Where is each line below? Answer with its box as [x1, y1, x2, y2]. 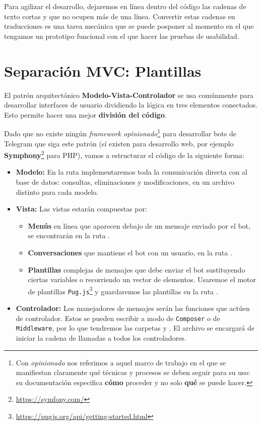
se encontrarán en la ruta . [28, 230, 110, 241]
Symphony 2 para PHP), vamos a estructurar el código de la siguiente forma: [4, 148, 244, 160]
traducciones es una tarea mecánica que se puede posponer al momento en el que [4, 21, 254, 31]
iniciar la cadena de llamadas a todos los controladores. [16, 332, 186, 343]
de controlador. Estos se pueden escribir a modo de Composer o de [16, 312, 220, 323]
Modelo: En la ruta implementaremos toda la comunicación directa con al [16, 167, 247, 177]
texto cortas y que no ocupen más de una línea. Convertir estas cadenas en [4, 11, 235, 21]
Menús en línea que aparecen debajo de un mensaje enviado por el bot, [28, 220, 250, 231]
